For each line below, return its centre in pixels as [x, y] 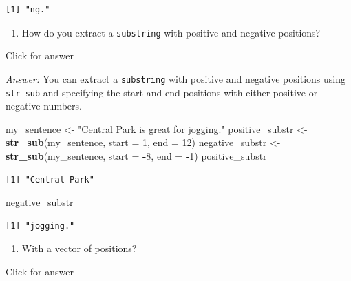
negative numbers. [44, 106]
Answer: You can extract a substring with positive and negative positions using [175, 78]
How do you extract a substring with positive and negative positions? [171, 32]
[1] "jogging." [40, 226]
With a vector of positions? [79, 248]
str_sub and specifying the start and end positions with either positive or [162, 92]
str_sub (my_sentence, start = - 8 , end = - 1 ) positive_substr [136, 155]
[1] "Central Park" [50, 179]
